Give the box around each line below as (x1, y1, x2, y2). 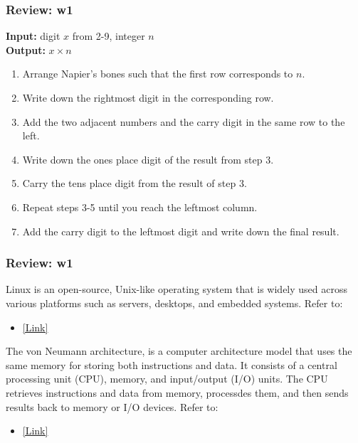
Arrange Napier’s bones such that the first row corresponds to (22, 66, 293, 81)
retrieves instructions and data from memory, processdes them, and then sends (6, 385, 349, 400)
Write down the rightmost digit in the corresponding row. (22, 90, 274, 105)
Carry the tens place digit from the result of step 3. (22, 176, 247, 191)
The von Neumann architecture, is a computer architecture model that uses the (6, 343, 352, 358)
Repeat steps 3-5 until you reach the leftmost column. (22, 199, 258, 214)
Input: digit (6, 28, 60, 43)
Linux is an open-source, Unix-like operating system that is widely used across (6, 282, 348, 297)
